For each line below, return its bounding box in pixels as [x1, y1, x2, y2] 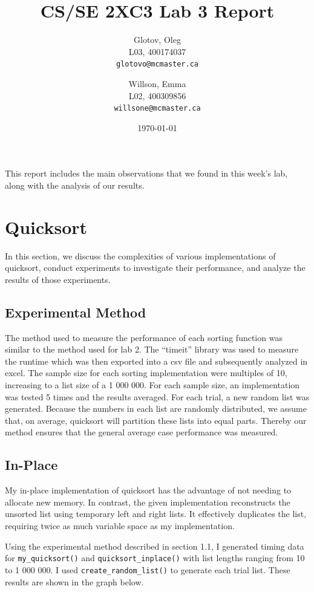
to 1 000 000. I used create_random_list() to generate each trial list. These [5, 563, 290, 576]
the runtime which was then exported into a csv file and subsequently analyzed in [5, 354, 308, 367]
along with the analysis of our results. [5, 179, 145, 191]
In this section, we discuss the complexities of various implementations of [5, 249, 276, 262]
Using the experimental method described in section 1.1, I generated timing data [5, 539, 304, 552]
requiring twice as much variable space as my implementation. [5, 519, 235, 532]
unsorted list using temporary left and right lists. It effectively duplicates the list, [5, 507, 307, 520]
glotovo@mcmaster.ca [116, 60, 199, 69]
